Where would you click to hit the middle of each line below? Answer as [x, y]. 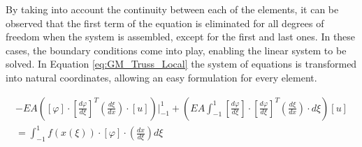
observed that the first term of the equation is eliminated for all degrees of [165, 23]
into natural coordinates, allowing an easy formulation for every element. [161, 77]
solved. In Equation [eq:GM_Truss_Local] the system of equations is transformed [181, 64]
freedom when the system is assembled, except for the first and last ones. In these [181, 37]
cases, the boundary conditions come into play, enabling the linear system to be [176, 50]
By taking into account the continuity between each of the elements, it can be [172, 9]
